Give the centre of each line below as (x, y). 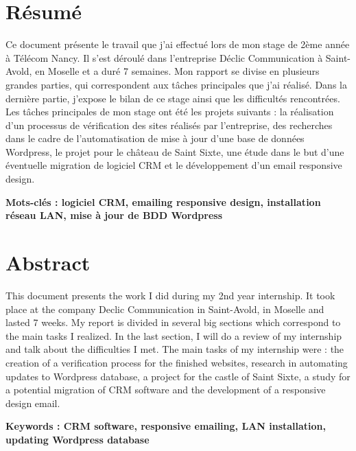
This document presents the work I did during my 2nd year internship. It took (170, 295)
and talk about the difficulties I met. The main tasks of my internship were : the (175, 349)
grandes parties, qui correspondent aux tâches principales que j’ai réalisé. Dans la (176, 84)
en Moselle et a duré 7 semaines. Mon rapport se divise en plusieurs (177, 71)
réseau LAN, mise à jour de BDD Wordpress (114, 215)
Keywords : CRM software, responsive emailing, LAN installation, (166, 426)
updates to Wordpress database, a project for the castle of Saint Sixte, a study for (178, 376)
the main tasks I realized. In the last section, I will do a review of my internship (174, 335)
